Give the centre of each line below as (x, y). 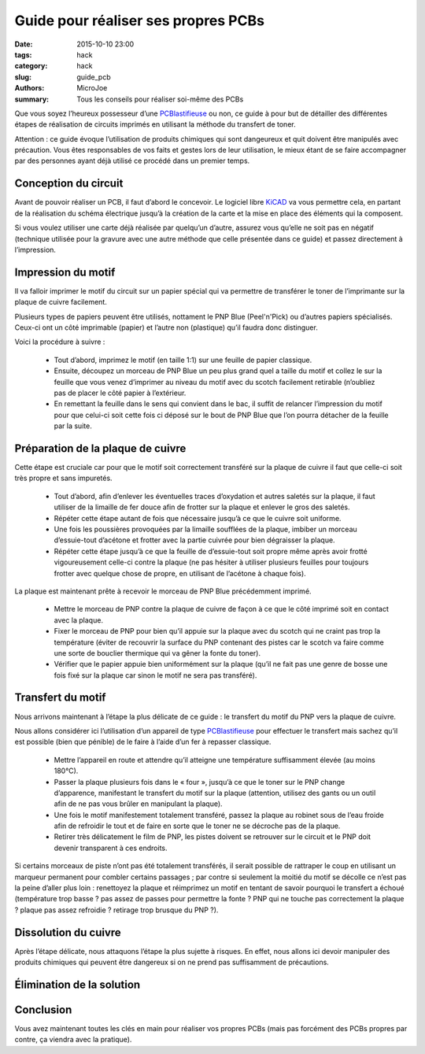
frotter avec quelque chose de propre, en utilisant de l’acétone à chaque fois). (180, 573)
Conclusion (43, 1010)
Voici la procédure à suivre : (60, 342)
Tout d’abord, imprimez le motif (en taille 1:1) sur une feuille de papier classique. (183, 360)
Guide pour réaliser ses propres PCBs (140, 20)
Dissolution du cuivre (68, 932)
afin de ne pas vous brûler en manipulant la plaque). (139, 804)
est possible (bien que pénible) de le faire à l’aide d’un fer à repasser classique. (143, 742)
